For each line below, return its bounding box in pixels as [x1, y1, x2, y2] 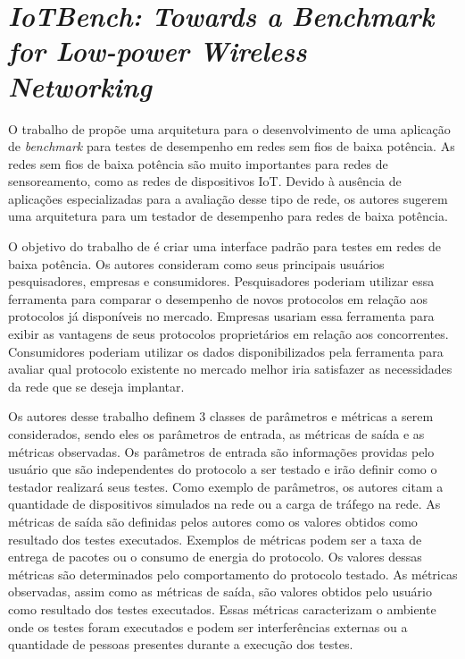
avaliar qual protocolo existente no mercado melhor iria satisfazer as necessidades [8, 359, 453, 378]
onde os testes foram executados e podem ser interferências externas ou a [8, 617, 408, 636]
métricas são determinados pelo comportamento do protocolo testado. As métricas [8, 564, 458, 583]
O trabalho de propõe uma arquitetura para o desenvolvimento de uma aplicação [8, 119, 451, 138]
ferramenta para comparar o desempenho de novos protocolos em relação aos [8, 289, 428, 308]
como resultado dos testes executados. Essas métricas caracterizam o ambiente [8, 599, 436, 618]
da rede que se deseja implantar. [8, 376, 185, 395]
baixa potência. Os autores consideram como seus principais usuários [8, 254, 385, 273]
